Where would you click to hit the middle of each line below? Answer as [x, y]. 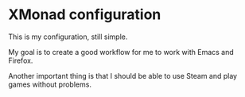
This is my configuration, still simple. [68, 37]
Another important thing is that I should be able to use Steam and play [122, 76]
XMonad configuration [85, 15]
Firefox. [21, 60]
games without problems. [50, 84]
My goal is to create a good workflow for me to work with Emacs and [121, 52]
